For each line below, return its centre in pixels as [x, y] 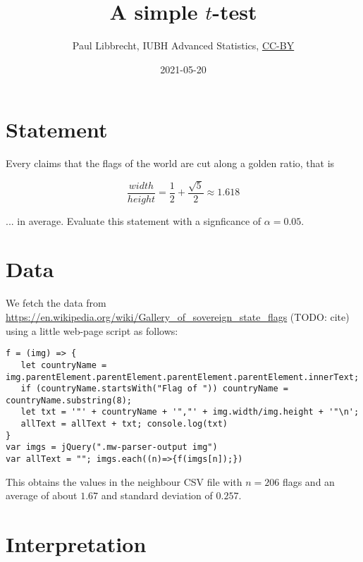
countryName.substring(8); [69, 400]
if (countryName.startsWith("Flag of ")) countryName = [154, 389]
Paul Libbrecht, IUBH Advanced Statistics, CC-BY [183, 45]
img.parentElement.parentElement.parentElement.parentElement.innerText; [183, 377]
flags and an [308, 481]
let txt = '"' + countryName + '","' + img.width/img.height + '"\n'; [190, 412]
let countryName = [64, 365]
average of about [42, 495]
